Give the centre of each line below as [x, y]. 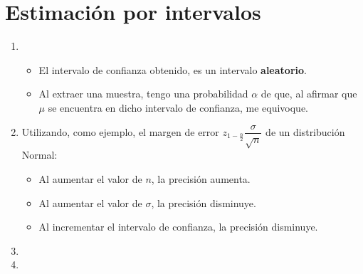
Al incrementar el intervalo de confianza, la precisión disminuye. [178, 227]
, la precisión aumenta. [201, 178]
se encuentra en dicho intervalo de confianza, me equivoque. [178, 107]
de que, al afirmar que [309, 94]
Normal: [40, 155]
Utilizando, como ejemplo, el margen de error [120, 131]
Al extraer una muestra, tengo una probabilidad [143, 94]
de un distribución [305, 131]
